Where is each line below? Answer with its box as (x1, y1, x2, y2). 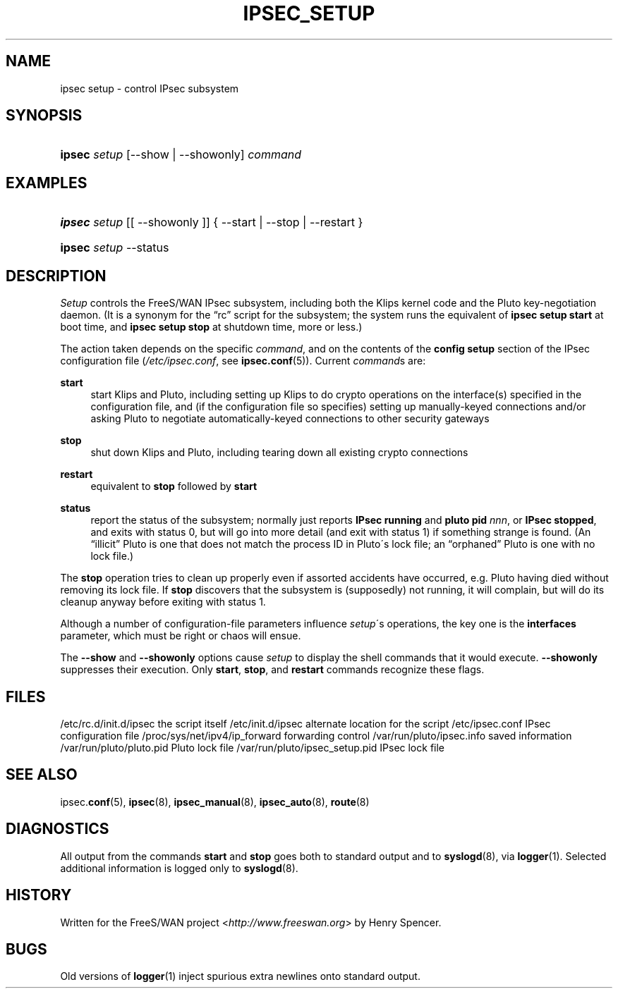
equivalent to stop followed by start (90, 480, 257, 493)
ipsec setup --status (60, 240, 169, 255)
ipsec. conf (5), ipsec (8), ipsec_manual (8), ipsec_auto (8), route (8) (60, 795, 370, 808)
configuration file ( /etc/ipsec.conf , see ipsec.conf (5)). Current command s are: (60, 355, 426, 367)
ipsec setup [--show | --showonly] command (60, 147, 302, 162)
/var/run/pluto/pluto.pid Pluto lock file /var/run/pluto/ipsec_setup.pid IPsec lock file (60, 741, 445, 754)
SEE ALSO (6, 766, 78, 784)
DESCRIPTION (6, 266, 107, 285)
